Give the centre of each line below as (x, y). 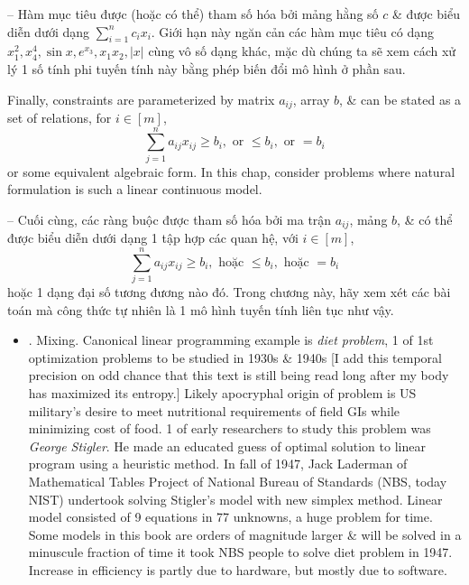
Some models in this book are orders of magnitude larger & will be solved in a (245, 534)
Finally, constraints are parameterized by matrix (141, 99)
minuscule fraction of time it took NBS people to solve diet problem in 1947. (240, 552)
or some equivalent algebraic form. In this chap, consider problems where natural (231, 171)
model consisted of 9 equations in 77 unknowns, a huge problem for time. (230, 517)
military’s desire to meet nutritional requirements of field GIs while (214, 410)
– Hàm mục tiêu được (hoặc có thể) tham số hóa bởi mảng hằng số (193, 14)
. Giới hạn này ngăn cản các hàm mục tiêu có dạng (292, 31)
